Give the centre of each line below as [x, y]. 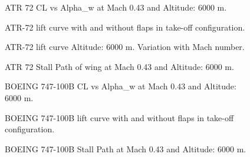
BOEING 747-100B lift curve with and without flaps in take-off [119, 117]
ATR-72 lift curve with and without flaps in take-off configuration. [125, 27]
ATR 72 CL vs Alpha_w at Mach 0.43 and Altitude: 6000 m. [116, 7]
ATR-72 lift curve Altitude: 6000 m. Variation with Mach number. [125, 47]
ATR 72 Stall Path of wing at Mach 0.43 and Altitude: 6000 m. [119, 66]
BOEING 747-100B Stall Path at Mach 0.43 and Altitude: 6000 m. [126, 148]
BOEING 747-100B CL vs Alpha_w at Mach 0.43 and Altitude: [121, 86]
